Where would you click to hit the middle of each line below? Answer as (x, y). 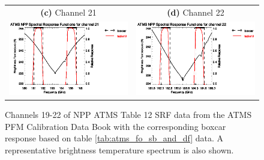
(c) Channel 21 (68, 12)
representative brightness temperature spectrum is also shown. (119, 150)
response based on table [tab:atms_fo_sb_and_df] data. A (114, 138)
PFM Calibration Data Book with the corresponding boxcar (115, 126)
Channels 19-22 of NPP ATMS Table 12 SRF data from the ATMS (128, 115)
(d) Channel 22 (196, 12)
